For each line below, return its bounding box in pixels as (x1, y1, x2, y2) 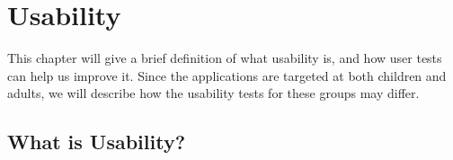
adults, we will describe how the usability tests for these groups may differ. (7, 84, 420, 102)
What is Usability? (7, 128, 186, 156)
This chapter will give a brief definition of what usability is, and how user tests (7, 49, 442, 67)
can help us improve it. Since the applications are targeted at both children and (7, 66, 447, 84)
